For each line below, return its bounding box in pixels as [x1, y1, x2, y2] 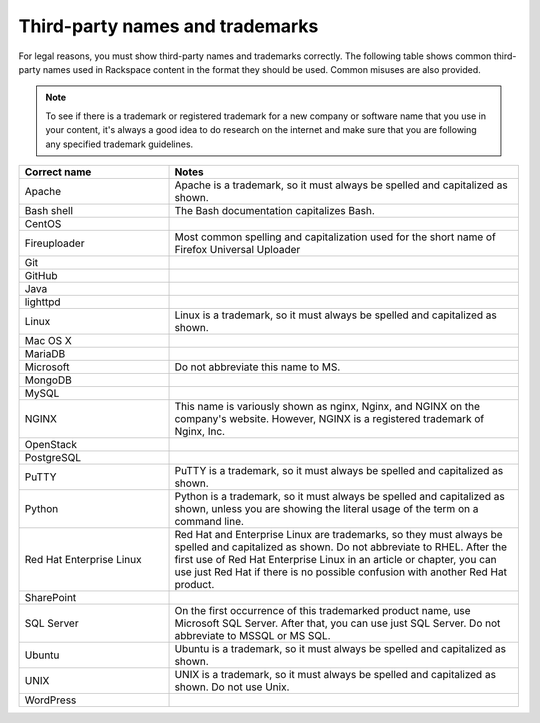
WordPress [24, 693, 77, 707]
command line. [174, 514, 245, 528]
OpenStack [24, 437, 78, 451]
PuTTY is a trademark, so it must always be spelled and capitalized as [174, 463, 504, 477]
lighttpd [24, 295, 61, 309]
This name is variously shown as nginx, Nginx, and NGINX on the [174, 399, 480, 413]
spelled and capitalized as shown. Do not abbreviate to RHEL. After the [174, 540, 508, 554]
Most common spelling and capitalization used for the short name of [174, 230, 497, 244]
